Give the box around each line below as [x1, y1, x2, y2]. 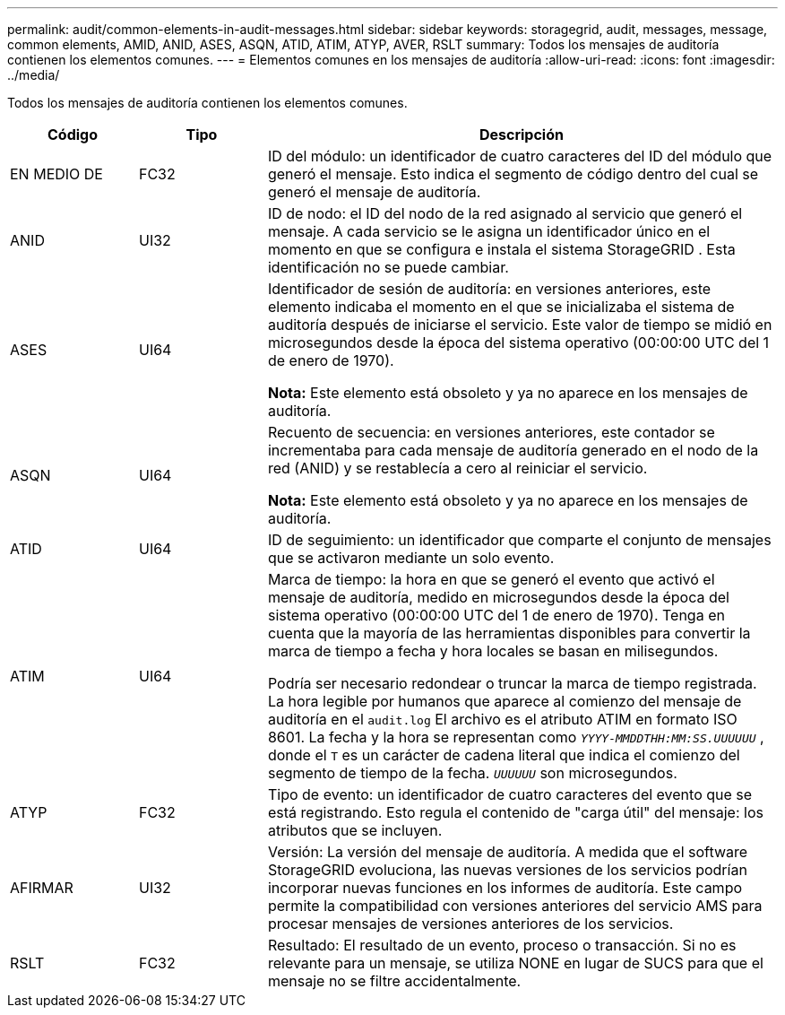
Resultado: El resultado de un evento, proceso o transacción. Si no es [267, 936, 737, 954]
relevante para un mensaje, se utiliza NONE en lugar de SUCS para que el [267, 954, 763, 972]
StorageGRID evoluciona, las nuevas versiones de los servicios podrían [267, 861, 747, 879]
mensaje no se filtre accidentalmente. [267, 972, 522, 990]
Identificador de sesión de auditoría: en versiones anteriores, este [267, 280, 712, 298]
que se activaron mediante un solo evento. [267, 549, 555, 567]
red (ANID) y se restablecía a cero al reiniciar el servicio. [267, 459, 648, 477]
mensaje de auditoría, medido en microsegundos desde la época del [267, 588, 729, 606]
